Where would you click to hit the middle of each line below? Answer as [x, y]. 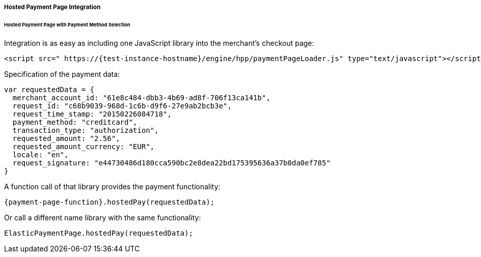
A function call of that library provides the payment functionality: [112, 186]
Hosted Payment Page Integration [52, 7]
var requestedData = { [49, 89]
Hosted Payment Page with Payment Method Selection [67, 24]
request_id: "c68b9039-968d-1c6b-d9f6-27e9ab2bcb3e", [122, 106]
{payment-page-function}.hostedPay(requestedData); [110, 202]
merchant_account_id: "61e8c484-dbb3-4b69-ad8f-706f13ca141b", [141, 97]
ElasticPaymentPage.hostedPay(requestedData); [99, 233]
